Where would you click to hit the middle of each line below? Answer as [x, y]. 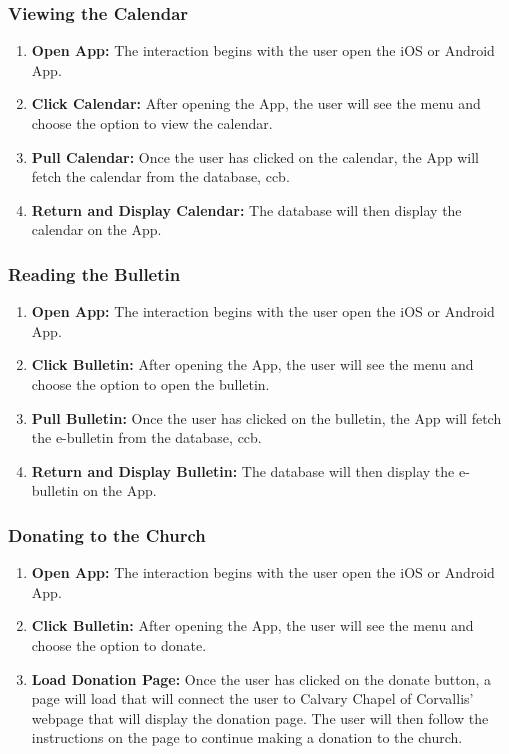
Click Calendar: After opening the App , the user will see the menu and [256, 103]
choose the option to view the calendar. [152, 123]
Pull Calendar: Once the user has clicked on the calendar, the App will [255, 156]
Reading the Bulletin [94, 273]
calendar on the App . [96, 229]
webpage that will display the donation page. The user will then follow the [260, 717]
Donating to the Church [107, 534]
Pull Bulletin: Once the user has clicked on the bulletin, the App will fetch [266, 417]
